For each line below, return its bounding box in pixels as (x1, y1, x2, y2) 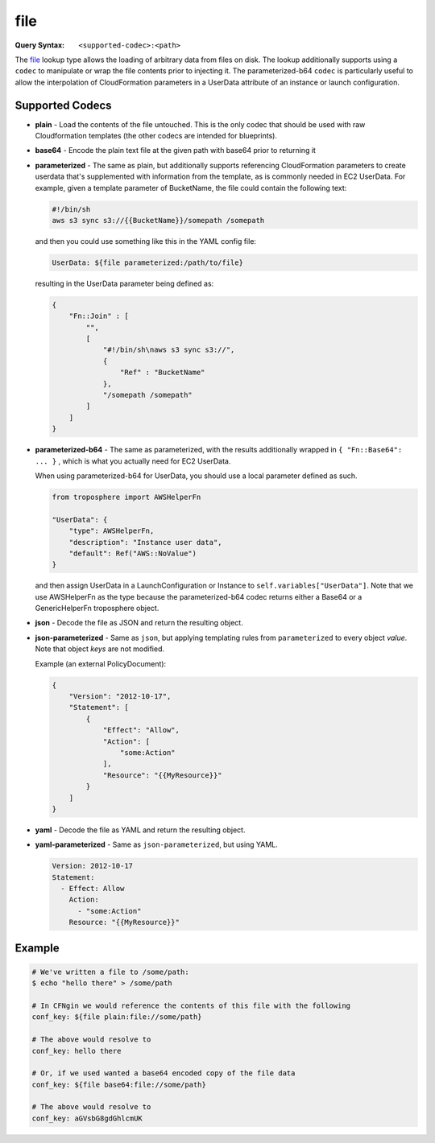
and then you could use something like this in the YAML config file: (35, 236, 257, 246)
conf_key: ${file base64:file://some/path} (31, 1079, 207, 1089)
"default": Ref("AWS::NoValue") (68, 548, 197, 558)
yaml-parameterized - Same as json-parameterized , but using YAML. (35, 840, 278, 849)
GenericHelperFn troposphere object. (35, 604, 159, 613)
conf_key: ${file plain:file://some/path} (31, 1013, 202, 1021)
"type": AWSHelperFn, (68, 526, 155, 535)
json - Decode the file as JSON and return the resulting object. (35, 618, 243, 628)
